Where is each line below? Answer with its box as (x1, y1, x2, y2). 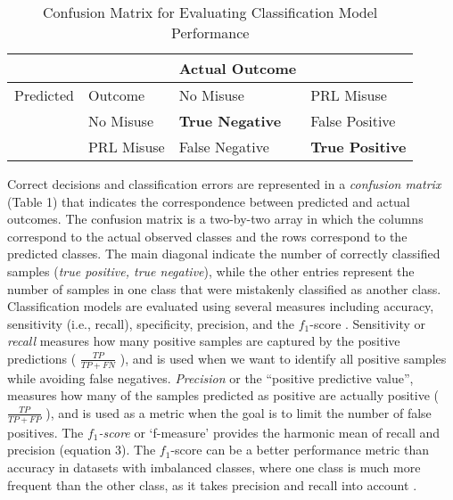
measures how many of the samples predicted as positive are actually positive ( (7, 386, 439, 405)
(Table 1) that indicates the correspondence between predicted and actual (7, 192, 410, 210)
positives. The (7, 422, 84, 441)
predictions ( (7, 348, 77, 367)
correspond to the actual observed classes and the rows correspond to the (7, 226, 408, 245)
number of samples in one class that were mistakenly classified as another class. (7, 279, 441, 298)
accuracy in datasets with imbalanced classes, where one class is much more (7, 457, 421, 476)
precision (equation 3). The (7, 440, 156, 459)
